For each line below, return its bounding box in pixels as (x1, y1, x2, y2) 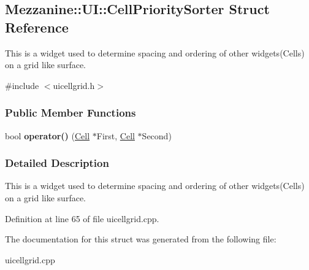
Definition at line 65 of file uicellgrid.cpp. (5, 212, 159, 225)
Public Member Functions (5, 105, 136, 120)
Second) (142, 129, 172, 142)
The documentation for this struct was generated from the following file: (5, 233, 277, 245)
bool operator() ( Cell (5, 129, 90, 142)
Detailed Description (5, 155, 109, 171)
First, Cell (96, 129, 135, 142)
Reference (5, 17, 69, 36)
